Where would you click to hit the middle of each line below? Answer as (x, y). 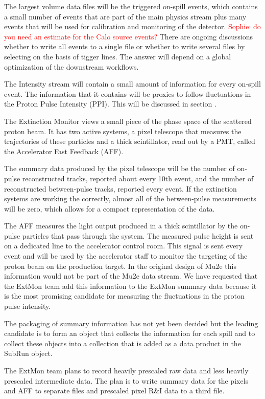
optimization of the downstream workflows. (71, 66)
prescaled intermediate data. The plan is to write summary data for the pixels (126, 380)
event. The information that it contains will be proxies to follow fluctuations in (128, 93)
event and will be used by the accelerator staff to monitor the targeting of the (126, 256)
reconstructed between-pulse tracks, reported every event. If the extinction (121, 188)
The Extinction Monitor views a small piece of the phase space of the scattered (128, 121)
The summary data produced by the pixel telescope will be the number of (119, 168)
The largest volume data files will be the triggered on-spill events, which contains (131, 6)
